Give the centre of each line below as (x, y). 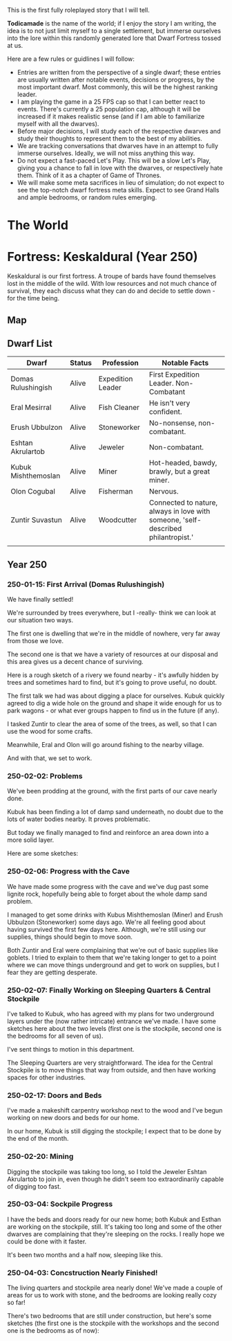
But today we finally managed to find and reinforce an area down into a (108, 833)
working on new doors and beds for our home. (73, 1118)
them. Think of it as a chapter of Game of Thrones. (89, 175)
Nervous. (164, 492)
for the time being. (33, 298)
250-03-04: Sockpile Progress (60, 1204)
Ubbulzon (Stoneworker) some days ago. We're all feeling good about (106, 922)
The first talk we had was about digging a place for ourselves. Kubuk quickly (116, 696)
